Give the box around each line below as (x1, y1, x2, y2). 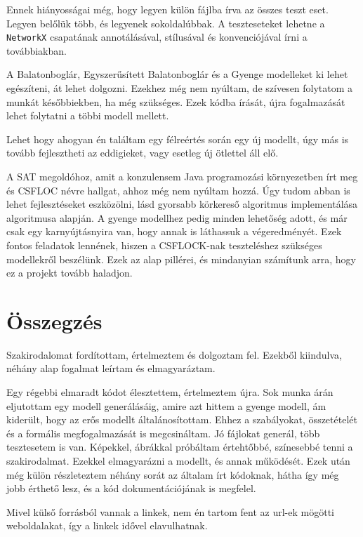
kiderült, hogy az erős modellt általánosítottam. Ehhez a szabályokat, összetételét (6, 412, 357, 427)
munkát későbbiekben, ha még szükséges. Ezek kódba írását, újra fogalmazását (6, 94, 345, 109)
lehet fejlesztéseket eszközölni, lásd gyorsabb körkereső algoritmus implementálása (6, 197, 358, 211)
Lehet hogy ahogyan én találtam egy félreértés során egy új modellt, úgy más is (6, 131, 349, 146)
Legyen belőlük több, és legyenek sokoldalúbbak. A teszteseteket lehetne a (6, 15, 325, 30)
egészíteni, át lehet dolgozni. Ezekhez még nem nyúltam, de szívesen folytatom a (6, 81, 353, 95)
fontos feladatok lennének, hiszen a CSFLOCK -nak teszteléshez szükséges (6, 237, 322, 252)
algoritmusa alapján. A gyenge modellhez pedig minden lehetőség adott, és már (6, 210, 348, 225)
